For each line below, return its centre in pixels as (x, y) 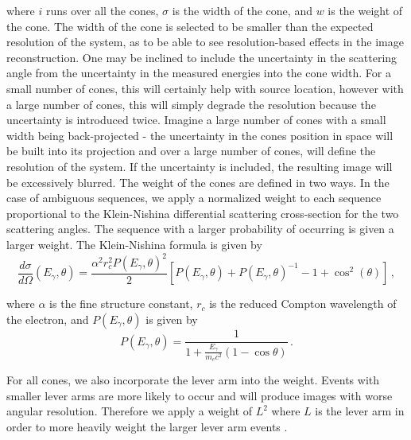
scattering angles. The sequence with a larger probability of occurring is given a (200, 229)
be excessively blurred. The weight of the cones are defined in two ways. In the (198, 182)
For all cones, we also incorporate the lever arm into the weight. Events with (193, 380)
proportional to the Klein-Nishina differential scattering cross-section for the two (203, 213)
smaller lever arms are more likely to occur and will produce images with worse (200, 395)
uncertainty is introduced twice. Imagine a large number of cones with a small (196, 120)
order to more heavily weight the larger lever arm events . (147, 426)
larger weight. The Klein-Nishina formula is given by (134, 244)
